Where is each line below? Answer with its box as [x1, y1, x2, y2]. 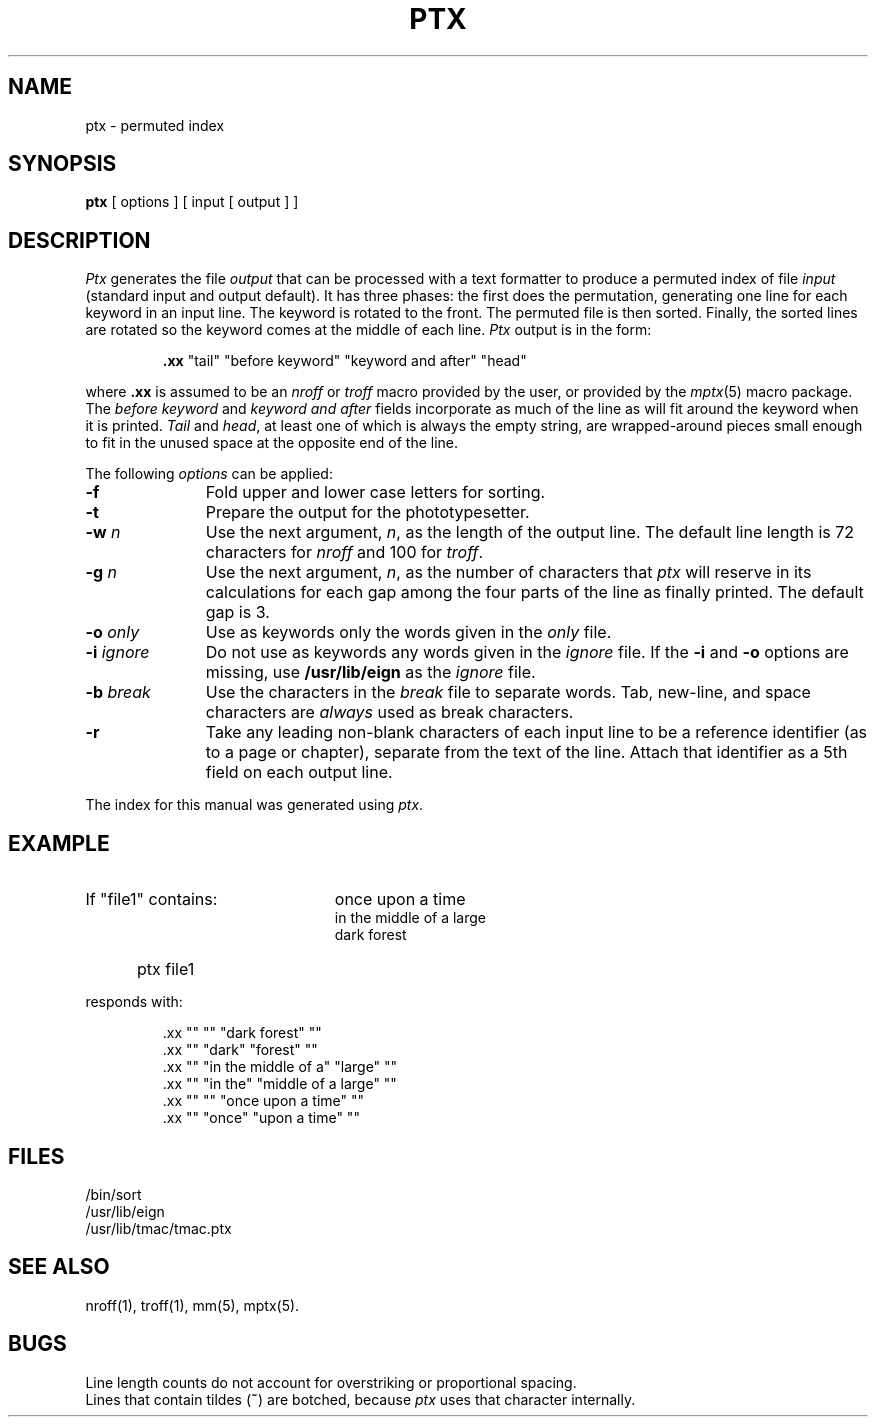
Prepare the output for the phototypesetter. [205, 502, 530, 523]
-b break [85, 682, 151, 703]
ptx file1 [137, 959, 195, 980]
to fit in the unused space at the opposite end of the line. [85, 434, 459, 452]
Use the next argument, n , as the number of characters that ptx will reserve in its [205, 562, 812, 583]
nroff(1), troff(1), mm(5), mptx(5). [85, 1296, 300, 1314]
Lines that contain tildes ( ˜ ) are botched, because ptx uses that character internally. [85, 1390, 636, 1408]
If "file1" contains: [85, 889, 218, 910]
